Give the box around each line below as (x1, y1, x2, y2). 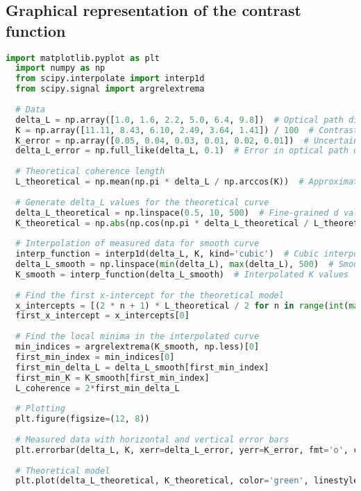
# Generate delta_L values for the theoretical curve (15, 197, 269, 207)
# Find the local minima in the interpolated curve (15, 331, 260, 342)
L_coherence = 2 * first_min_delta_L (15, 383, 180, 393)
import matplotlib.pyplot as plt (6, 53, 160, 63)
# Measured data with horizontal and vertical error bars (15, 434, 289, 445)
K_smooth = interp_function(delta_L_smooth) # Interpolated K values (15, 269, 349, 279)
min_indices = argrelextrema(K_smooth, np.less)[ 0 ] (15, 342, 260, 352)
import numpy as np (15, 63, 106, 74)
